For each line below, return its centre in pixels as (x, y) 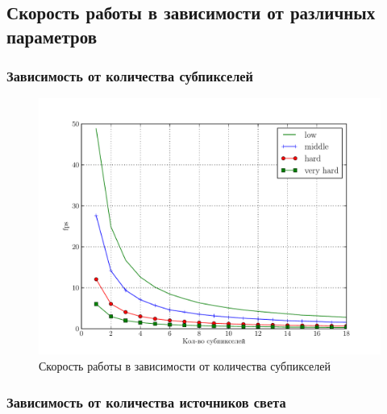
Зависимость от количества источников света (146, 402)
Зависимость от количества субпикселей (130, 76)
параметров (52, 36)
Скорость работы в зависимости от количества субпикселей (185, 365)
